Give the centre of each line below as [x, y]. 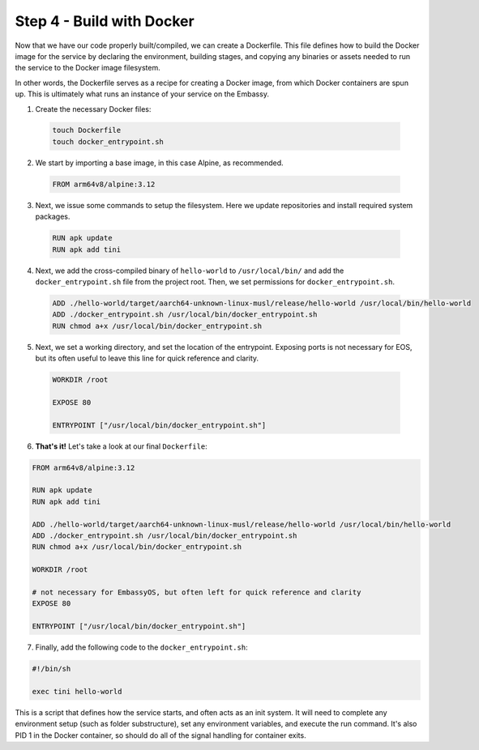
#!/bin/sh [51, 669]
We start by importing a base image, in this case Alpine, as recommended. [159, 163]
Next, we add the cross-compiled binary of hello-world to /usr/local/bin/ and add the [190, 271]
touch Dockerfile [87, 130]
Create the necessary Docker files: [93, 109]
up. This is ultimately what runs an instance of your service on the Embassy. [142, 94]
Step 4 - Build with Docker [105, 21]
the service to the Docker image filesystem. [88, 68]
